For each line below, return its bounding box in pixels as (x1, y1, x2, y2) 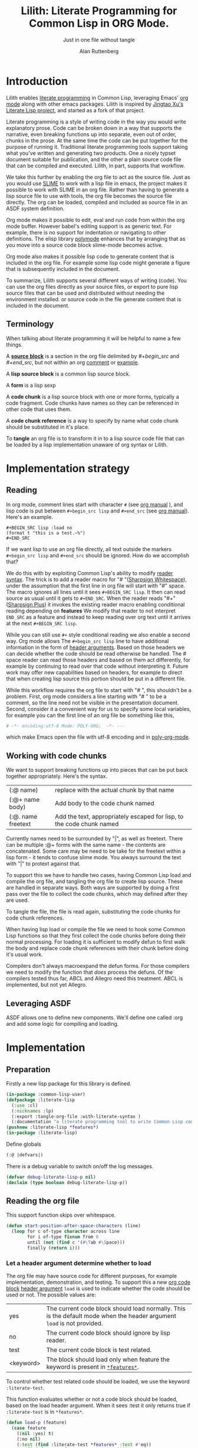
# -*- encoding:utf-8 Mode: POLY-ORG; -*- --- (6, 723, 126, 729)
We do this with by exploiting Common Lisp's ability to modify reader (6, 569, 173, 576)
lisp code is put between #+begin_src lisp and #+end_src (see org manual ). (6, 507, 190, 514)
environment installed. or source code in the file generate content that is (6, 295, 181, 302)
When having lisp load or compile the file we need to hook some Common (6, 926, 186, 933)
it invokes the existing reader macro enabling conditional (47, 601, 185, 608)
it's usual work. (6, 951, 43, 958)
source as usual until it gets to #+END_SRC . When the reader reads (6, 595, 163, 602)
